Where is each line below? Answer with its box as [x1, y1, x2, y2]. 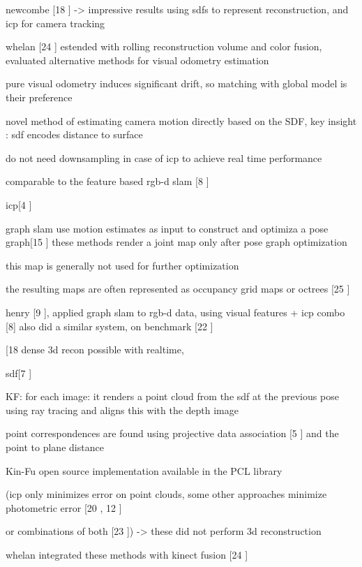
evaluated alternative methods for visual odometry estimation [6, 52, 269, 67]
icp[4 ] [6, 197, 32, 212]
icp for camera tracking [6, 15, 105, 30]
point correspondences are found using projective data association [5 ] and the [6, 426, 339, 441]
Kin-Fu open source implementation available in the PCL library [6, 463, 282, 478]
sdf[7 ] [6, 365, 32, 380]
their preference [6, 89, 73, 104]
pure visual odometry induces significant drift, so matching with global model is [6, 76, 347, 91]
